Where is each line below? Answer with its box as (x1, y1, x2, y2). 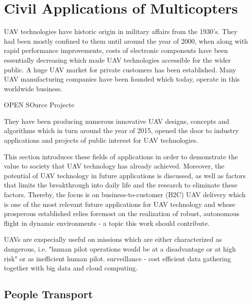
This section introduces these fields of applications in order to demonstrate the (4, 151, 238, 161)
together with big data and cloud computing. (4, 263, 138, 273)
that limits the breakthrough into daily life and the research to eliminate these (4, 180, 237, 190)
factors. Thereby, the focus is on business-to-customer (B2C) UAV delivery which (4, 189, 246, 200)
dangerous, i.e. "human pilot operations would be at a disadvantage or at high (4, 244, 236, 253)
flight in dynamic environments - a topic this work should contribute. (4, 218, 210, 228)
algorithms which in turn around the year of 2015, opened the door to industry (4, 125, 239, 135)
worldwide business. (4, 83, 63, 93)
